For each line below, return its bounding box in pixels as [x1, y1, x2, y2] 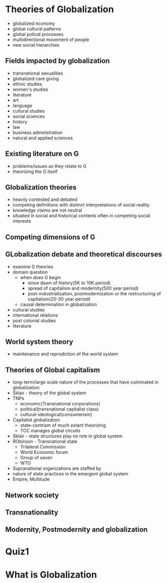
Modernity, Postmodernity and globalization [5, 525, 148, 534]
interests [12, 218, 31, 224]
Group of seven [20, 455, 53, 461]
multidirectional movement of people [12, 37, 90, 43]
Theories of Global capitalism [5, 365, 100, 374]
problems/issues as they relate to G [12, 163, 87, 169]
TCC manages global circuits [20, 428, 81, 434]
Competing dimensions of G [5, 232, 95, 242]
